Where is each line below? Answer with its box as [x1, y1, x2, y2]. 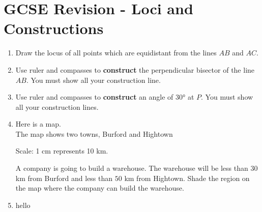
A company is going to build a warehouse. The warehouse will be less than [15, 163, 248, 173]
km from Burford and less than [15, 172, 113, 183]
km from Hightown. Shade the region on [124, 172, 250, 183]
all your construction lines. [15, 101, 99, 112]
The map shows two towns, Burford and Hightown [15, 128, 173, 139]
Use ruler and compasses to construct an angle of [15, 92, 173, 102]
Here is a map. [15, 118, 61, 129]
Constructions [4, 18, 104, 39]
